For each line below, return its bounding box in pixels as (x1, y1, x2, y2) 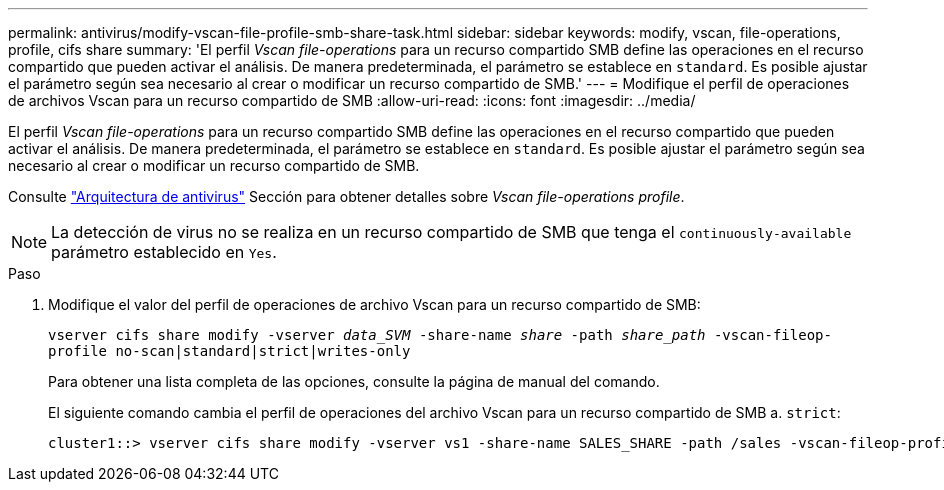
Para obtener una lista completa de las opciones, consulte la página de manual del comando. (48, 373, 660, 390)
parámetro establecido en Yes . (51, 242, 277, 262)
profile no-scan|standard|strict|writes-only (48, 343, 411, 359)
